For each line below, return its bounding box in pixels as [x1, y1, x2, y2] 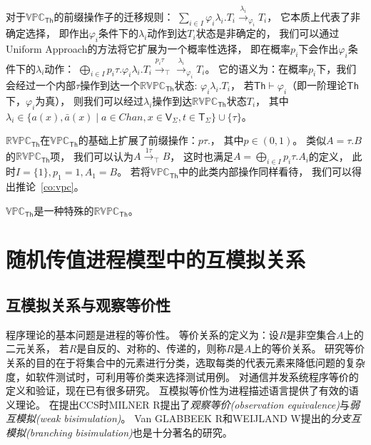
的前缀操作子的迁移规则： [54, 9, 174, 24]
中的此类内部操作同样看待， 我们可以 [178, 164, 352, 179]
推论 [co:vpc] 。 [15, 179, 84, 194]
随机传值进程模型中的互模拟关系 [6, 245, 306, 274]
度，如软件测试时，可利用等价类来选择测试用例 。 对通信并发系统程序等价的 [6, 369, 359, 384]
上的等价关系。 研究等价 [251, 341, 365, 356]
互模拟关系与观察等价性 [6, 294, 171, 316]
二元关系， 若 [6, 341, 69, 356]
